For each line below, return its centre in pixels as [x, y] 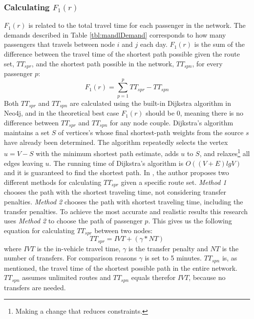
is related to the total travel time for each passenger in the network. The [137, 25]
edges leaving [24, 163]
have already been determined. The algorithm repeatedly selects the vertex [116, 142]
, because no [207, 277]
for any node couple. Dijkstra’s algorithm [171, 122]
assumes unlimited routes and [66, 277]
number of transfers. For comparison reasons [70, 258]
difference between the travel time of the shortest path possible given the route [122, 54]
